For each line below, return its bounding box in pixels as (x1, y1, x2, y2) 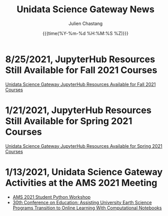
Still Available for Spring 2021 (5, 115, 132, 127)
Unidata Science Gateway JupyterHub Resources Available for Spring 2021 (5, 143, 163, 149)
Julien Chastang (68, 20, 103, 26)
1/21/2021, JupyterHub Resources (5, 104, 152, 116)
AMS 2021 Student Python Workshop (12, 194, 91, 200)
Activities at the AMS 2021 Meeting (5, 177, 158, 188)
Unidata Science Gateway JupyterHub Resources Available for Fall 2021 (5, 81, 156, 87)
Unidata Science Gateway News (16, 4, 155, 15)
